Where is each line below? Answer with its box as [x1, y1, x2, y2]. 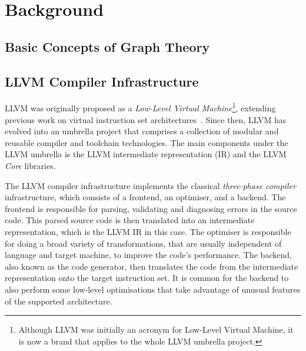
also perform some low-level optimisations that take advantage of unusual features [5, 283, 301, 295]
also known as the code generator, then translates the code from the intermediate [5, 260, 298, 272]
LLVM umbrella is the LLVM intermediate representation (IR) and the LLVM [5, 148, 287, 160]
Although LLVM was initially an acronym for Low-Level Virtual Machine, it [18, 323, 294, 336]
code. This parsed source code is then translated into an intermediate [5, 214, 255, 226]
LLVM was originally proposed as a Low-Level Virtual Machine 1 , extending [5, 100, 276, 114]
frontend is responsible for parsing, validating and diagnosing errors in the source [5, 202, 297, 214]
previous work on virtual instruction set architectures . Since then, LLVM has [5, 113, 287, 125]
